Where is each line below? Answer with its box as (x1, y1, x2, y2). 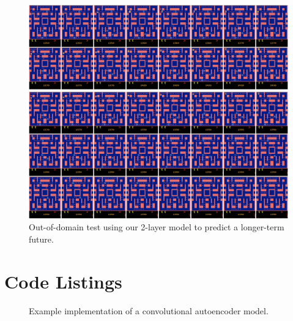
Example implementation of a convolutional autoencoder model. (29, 304, 269, 317)
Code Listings (4, 268, 122, 293)
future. (29, 232, 54, 245)
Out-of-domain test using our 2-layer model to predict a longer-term (29, 221, 284, 233)
